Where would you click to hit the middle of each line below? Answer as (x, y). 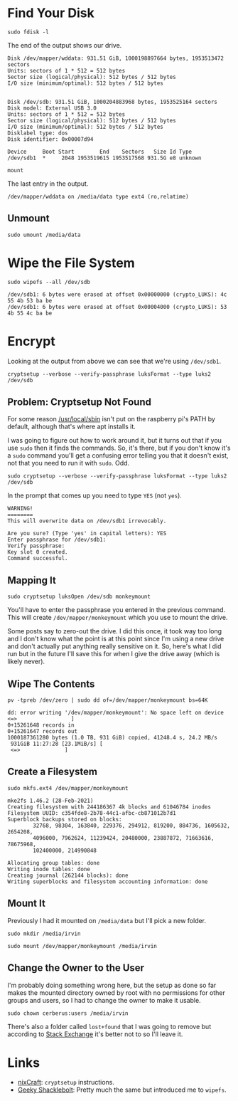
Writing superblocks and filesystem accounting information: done (108, 881)
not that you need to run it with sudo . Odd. (69, 463)
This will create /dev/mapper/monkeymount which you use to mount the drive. (118, 618)
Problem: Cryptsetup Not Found (79, 402)
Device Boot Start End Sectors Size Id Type (100, 152)
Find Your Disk (51, 13)
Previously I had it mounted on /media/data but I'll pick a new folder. (107, 920)
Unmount (28, 218)
